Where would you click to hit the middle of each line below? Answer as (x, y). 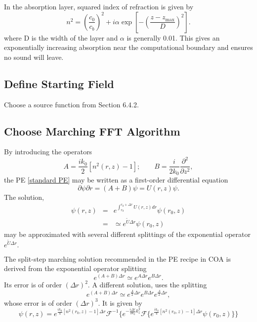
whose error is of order (38, 302)
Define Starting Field (59, 83)
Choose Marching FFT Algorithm (92, 131)
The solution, (24, 197)
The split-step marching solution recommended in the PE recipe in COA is (117, 258)
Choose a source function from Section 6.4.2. (71, 104)
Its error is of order (33, 285)
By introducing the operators (48, 152)
